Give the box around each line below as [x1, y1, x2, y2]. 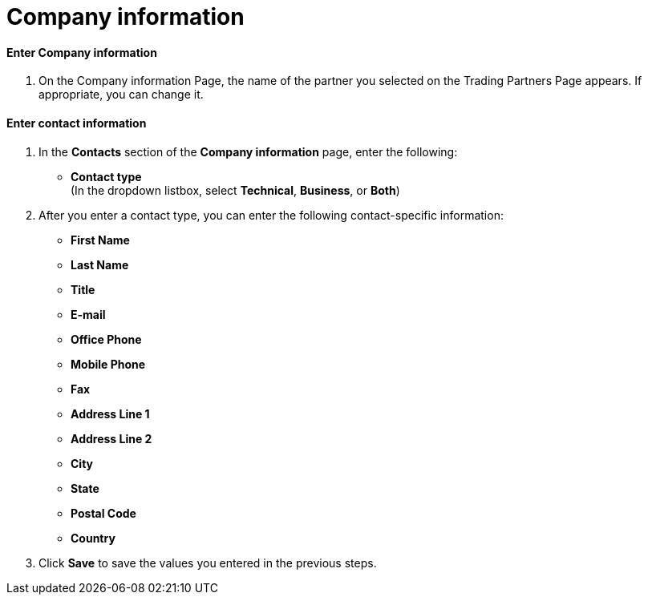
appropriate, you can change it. [38, 87, 204, 102]
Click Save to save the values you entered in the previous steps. [38, 555, 377, 570]
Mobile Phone [71, 357, 146, 371]
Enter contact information [6, 115, 147, 130]
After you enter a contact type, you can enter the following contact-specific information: [38, 208, 504, 222]
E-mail [71, 307, 106, 321]
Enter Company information [6, 45, 157, 59]
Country [71, 530, 115, 545]
